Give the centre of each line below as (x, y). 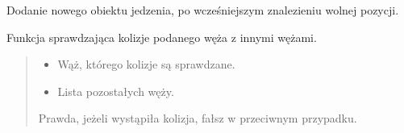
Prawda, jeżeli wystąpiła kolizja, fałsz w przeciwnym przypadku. (198, 118)
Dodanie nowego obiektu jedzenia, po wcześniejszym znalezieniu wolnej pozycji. (203, 10)
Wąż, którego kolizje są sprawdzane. (146, 64)
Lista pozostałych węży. (116, 91)
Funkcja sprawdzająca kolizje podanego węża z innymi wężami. (162, 37)
